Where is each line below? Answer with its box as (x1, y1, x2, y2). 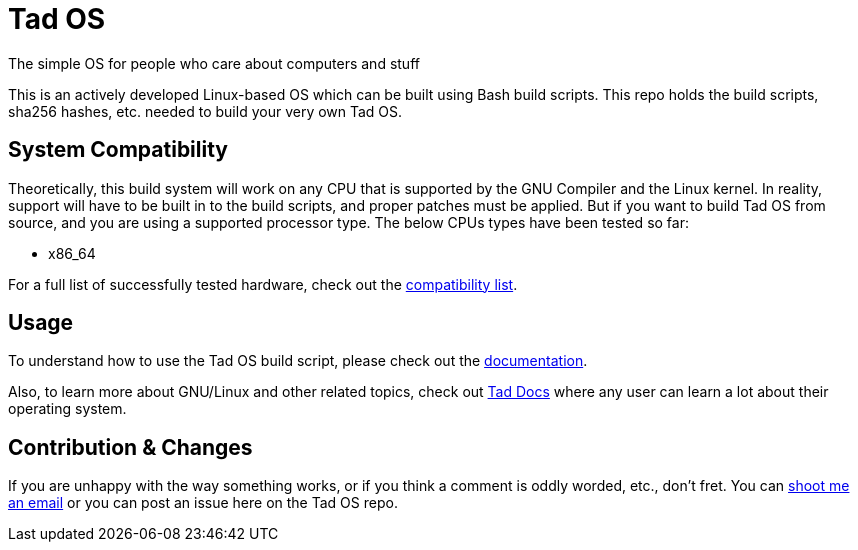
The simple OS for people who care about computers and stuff (8, 54, 420, 72)
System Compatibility (8, 137, 228, 163)
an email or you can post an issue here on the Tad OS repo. (8, 494, 398, 512)
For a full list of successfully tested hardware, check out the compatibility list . (8, 275, 518, 293)
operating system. (8, 400, 127, 418)
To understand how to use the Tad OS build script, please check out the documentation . (8, 352, 588, 370)
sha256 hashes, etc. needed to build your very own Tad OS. (8, 102, 403, 120)
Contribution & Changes (8, 434, 253, 460)
